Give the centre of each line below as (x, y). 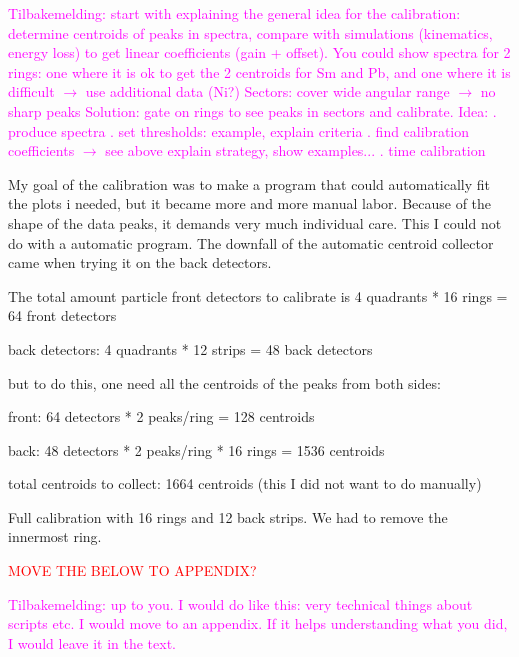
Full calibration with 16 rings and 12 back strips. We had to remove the (228, 516)
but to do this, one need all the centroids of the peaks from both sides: (224, 382)
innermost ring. (55, 536)
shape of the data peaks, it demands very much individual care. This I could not (255, 222)
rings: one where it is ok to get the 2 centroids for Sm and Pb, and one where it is (259, 71)
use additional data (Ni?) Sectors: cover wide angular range (267, 91)
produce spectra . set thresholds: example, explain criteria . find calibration (239, 130)
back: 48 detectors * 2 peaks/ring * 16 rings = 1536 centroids (196, 449)
